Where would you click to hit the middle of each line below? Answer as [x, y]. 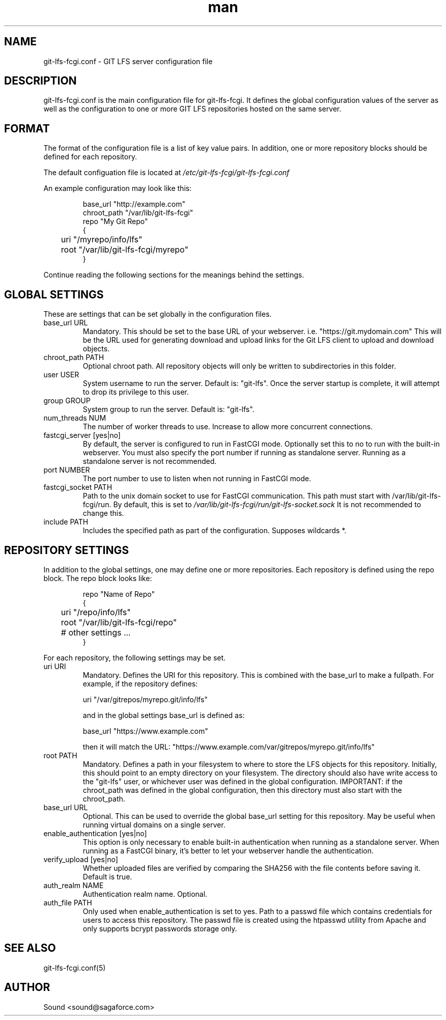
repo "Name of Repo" [119, 594]
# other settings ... [96, 632]
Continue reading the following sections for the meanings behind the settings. [174, 275]
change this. [103, 513]
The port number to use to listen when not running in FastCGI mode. [197, 479]
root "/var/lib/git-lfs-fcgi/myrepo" [124, 250]
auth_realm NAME [74, 885]
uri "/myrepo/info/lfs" [102, 240]
